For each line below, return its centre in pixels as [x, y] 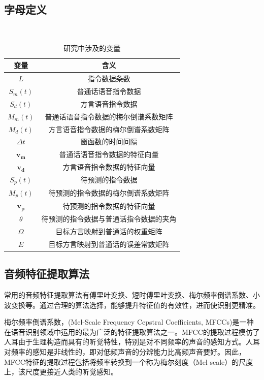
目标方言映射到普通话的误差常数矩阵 [109, 244]
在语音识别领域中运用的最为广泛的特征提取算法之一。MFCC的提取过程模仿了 [132, 331]
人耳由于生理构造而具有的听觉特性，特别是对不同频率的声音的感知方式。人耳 [132, 342]
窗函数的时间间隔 [109, 141]
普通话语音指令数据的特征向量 [109, 154]
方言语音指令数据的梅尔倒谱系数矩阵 [109, 129]
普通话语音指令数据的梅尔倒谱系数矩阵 [109, 116]
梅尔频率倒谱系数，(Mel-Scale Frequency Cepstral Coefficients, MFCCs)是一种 [129, 322]
